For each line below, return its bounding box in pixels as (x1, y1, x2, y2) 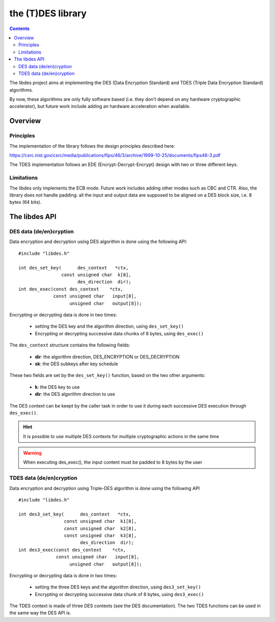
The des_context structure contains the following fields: (9, 342, 130, 348)
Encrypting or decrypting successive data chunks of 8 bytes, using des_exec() (35, 330, 204, 336)
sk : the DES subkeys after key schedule (35, 361, 118, 367)
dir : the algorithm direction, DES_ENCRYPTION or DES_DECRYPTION (35, 354, 180, 360)
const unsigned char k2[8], (64, 525, 137, 531)
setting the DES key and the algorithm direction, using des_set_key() (35, 323, 184, 330)
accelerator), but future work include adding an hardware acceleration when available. (9, 103, 191, 110)
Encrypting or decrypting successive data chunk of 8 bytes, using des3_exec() (35, 591, 204, 597)
